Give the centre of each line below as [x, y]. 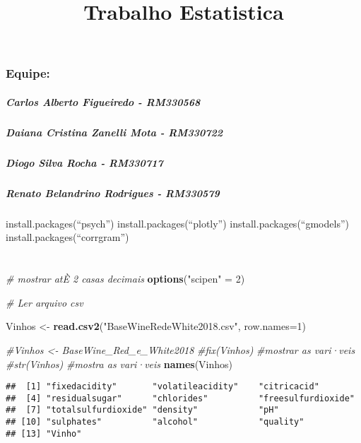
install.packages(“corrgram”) [67, 237]
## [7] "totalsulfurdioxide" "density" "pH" [142, 410]
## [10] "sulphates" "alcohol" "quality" [155, 422]
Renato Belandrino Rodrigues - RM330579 [113, 193]
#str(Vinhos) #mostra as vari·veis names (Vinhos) [119, 364]
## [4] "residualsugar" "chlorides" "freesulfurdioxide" [180, 398]
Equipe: [28, 73]
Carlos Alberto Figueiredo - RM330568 [103, 101]
